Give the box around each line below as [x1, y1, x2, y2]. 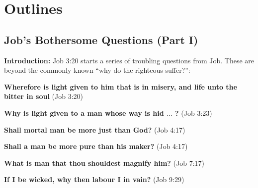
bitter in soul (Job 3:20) [4, 91, 83, 101]
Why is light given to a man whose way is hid [4, 107, 164, 118]
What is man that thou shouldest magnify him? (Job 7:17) [4, 157, 205, 168]
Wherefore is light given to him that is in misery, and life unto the [4, 81, 237, 92]
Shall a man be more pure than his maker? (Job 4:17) [4, 141, 188, 151]
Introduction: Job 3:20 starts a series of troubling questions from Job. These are [4, 55, 255, 65]
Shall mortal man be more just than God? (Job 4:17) [4, 124, 185, 135]
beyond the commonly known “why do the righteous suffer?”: [4, 65, 190, 75]
